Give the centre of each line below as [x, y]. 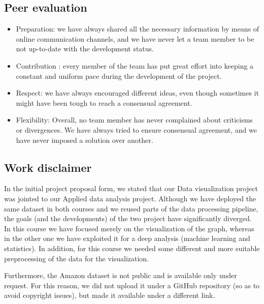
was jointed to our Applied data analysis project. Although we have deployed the [130, 198]
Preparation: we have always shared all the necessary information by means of [138, 29]
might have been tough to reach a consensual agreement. [104, 102]
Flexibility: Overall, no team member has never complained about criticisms [134, 120]
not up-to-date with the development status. [85, 49]
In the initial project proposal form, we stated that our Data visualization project [131, 188]
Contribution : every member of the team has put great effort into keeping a [135, 65]
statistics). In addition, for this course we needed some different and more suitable [132, 248]
